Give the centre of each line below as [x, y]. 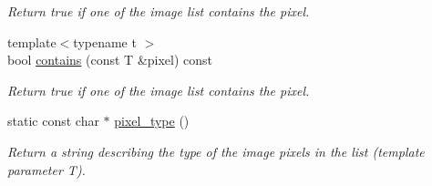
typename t [105, 41]
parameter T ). [46, 169]
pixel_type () [152, 121]
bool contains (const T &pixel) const [110, 60]
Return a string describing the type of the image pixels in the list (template [216, 151]
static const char [53, 121]
